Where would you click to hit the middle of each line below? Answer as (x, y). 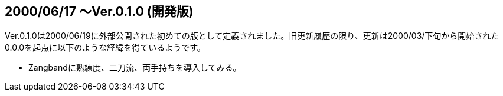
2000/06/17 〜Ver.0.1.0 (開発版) (99, 11)
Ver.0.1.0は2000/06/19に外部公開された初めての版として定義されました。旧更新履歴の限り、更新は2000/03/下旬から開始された (252, 36)
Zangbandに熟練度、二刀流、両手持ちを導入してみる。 (135, 68)
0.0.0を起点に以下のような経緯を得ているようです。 (105, 48)
